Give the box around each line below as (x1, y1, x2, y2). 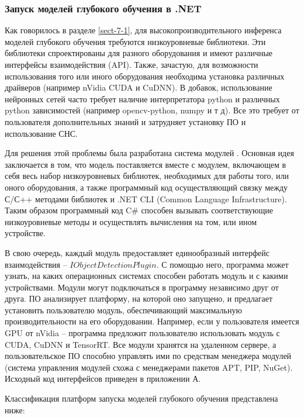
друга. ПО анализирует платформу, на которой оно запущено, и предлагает (5, 292, 273, 305)
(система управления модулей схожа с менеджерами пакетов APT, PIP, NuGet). (5, 361, 293, 373)
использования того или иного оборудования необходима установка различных (5, 70, 285, 82)
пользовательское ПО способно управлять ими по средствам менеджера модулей (5, 350, 292, 362)
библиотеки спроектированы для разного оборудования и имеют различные (5, 47, 273, 59)
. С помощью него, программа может (156, 258, 289, 270)
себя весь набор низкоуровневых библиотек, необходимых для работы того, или (5, 170, 289, 182)
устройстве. (5, 227, 46, 239)
